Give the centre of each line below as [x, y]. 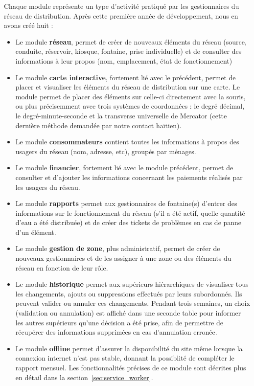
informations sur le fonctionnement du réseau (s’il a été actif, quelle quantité [130, 213]
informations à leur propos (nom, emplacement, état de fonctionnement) [124, 60]
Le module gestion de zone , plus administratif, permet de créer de [118, 248]
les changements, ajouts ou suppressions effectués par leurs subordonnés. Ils [129, 293]
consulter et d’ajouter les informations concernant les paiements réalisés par [129, 177]
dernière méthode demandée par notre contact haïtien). [98, 125]
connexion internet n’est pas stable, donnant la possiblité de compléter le [125, 358]
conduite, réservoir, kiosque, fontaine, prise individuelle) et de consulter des [128, 51]
